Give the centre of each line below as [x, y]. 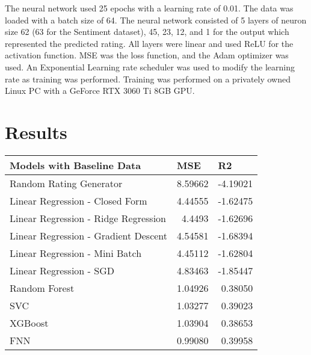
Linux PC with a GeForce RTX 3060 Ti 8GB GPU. [100, 91]
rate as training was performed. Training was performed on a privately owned [148, 79]
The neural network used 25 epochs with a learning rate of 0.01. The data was [149, 8]
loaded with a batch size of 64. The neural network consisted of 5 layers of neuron [156, 20]
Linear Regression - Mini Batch [76, 253]
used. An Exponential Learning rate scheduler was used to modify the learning [150, 66]
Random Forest [42, 288]
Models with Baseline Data [75, 165]
